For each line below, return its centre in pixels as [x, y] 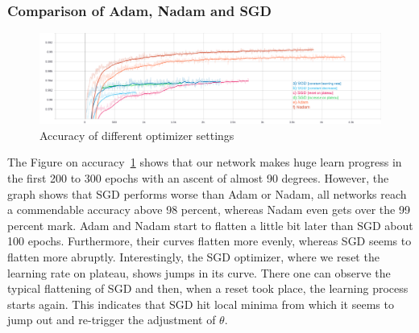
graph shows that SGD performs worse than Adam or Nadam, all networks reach [207, 193]
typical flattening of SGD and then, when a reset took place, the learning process [208, 288]
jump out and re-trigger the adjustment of [112, 320]
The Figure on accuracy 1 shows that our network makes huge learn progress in [205, 162]
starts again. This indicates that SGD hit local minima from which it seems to [201, 304]
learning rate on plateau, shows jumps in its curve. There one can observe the [199, 272]
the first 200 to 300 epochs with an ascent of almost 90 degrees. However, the [198, 178]
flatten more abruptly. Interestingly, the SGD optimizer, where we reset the [193, 257]
